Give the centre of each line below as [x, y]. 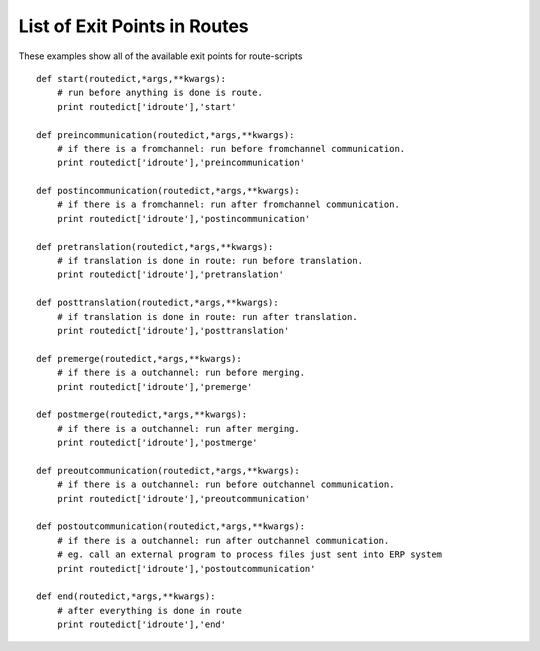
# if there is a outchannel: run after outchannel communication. [223, 540]
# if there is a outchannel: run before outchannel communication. [225, 484]
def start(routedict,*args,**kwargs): [131, 78]
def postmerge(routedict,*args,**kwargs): [142, 414]
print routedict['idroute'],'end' [141, 624]
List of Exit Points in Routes [133, 26]
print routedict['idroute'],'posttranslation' [173, 330]
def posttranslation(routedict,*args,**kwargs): [157, 303]
